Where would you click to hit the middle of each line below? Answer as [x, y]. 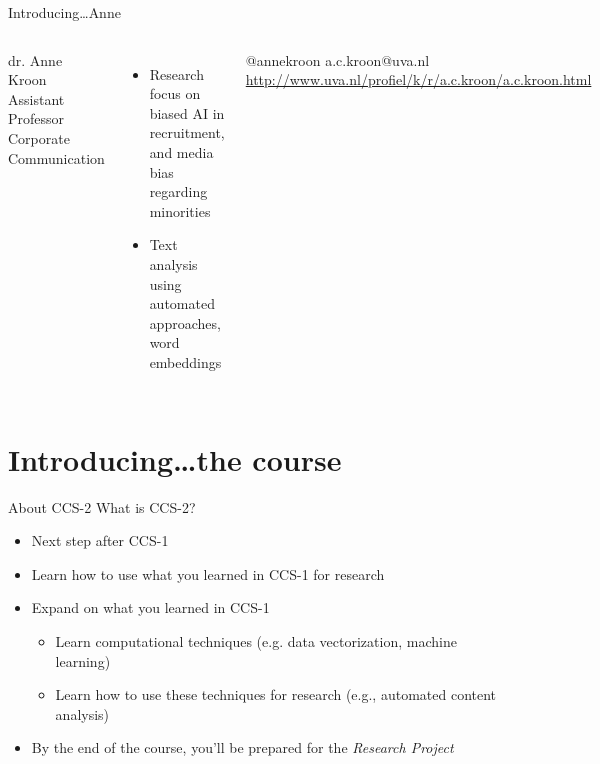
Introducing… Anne [64, 12]
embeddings [185, 361]
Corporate [39, 137]
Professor [36, 118]
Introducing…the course [175, 458]
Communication [56, 157]
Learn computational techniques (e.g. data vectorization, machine [256, 641]
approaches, [185, 322]
